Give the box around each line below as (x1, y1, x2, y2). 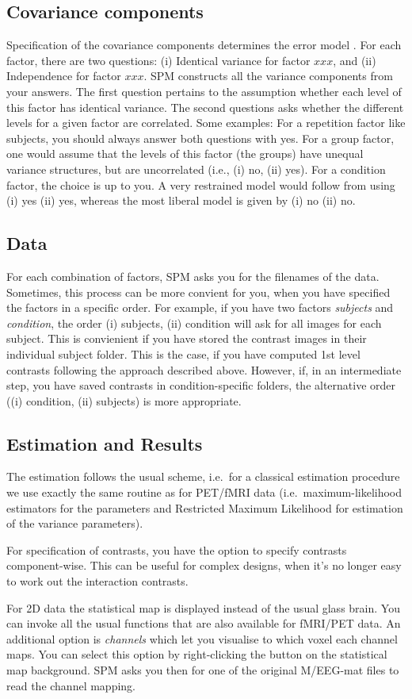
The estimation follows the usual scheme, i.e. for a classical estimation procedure (6, 468, 400, 485)
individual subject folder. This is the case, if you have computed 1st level (6, 345, 360, 362)
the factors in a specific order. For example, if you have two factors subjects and (6, 299, 394, 316)
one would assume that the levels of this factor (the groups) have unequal (6, 145, 364, 162)
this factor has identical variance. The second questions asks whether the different (6, 98, 404, 115)
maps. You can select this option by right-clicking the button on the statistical (6, 646, 387, 663)
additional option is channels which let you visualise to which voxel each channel (6, 630, 398, 647)
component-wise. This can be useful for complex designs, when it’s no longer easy (6, 557, 402, 574)
